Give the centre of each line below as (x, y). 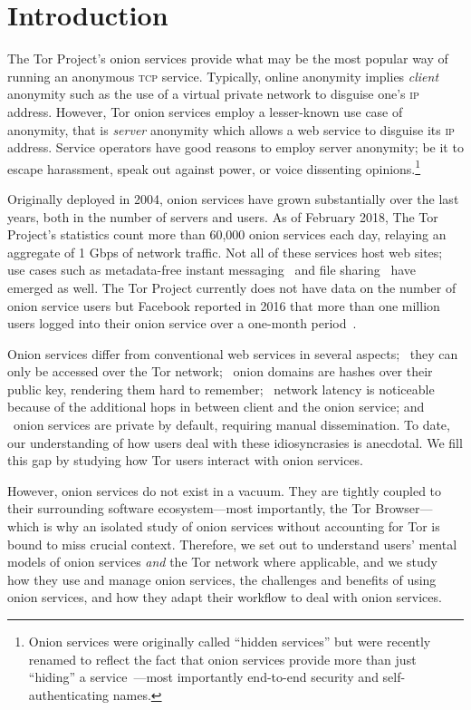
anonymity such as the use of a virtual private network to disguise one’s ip (213, 94)
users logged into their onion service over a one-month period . (182, 323)
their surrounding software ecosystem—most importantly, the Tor (189, 508)
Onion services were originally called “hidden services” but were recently (230, 641)
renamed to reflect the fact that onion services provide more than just (222, 659)
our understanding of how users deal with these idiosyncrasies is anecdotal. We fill (235, 442)
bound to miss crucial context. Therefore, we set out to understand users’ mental (232, 544)
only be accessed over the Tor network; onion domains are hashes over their (220, 371)
